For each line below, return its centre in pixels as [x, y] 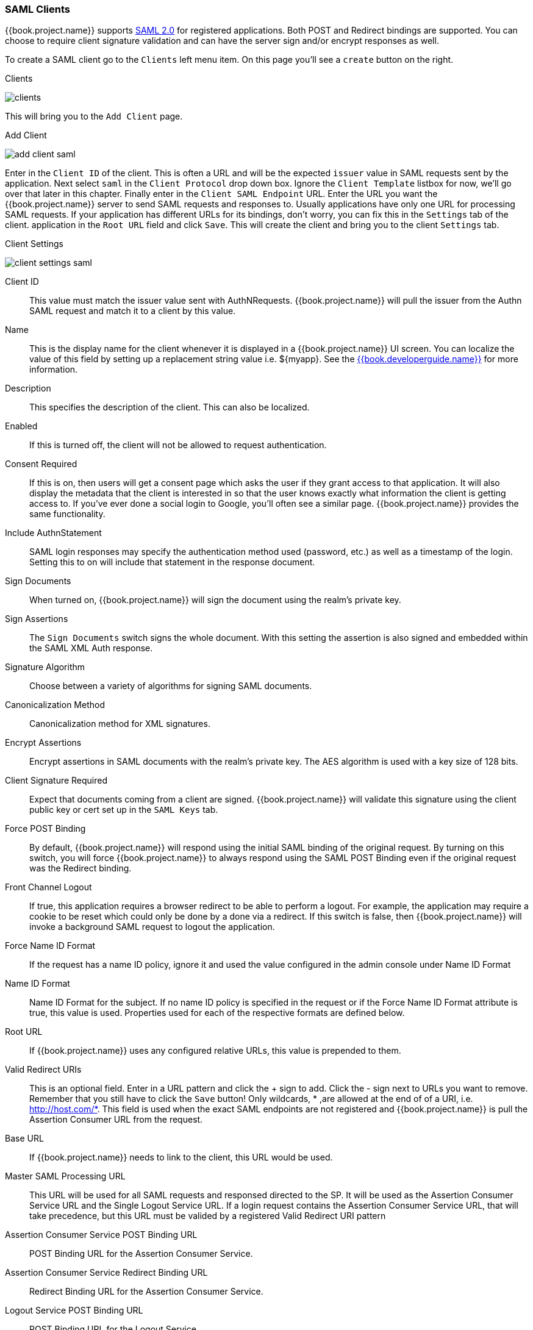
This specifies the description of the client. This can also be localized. [170, 407]
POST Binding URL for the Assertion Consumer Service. [141, 1254]
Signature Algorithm [45, 667]
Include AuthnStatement [53, 533]
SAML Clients [38, 9]
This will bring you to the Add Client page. [94, 116]
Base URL [24, 1139]
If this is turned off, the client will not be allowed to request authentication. [178, 445]
